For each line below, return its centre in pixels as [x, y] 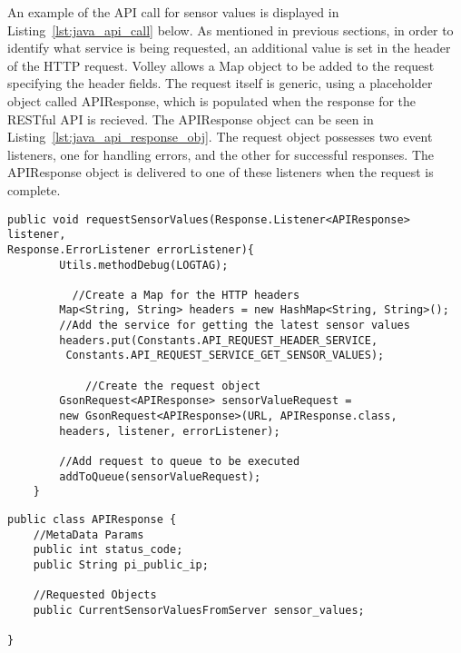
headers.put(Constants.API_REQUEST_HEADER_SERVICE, [219, 340]
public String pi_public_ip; [121, 564]
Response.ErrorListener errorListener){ [131, 249]
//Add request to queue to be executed [180, 462]
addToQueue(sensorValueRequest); [160, 476]
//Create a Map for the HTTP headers [186, 295]
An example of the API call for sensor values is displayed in [173, 12]
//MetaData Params [88, 534]
